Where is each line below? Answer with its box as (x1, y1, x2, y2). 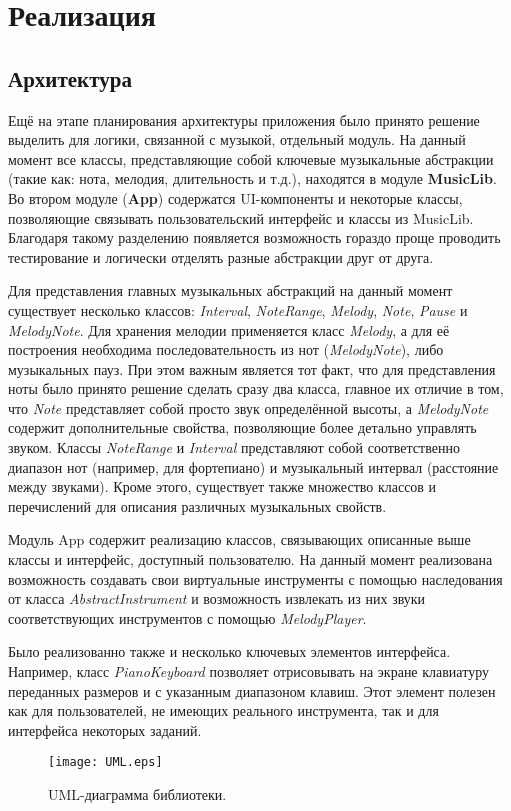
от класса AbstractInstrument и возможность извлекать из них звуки (8, 588, 426, 609)
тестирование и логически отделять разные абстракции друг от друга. (8, 246, 434, 267)
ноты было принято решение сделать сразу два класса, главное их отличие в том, (8, 378, 504, 399)
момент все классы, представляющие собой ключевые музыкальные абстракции (8, 148, 494, 169)
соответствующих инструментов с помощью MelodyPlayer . (8, 607, 367, 628)
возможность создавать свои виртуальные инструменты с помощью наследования (8, 568, 503, 589)
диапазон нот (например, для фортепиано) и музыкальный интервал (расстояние (8, 456, 499, 477)
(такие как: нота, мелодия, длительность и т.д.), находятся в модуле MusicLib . (8, 168, 497, 189)
